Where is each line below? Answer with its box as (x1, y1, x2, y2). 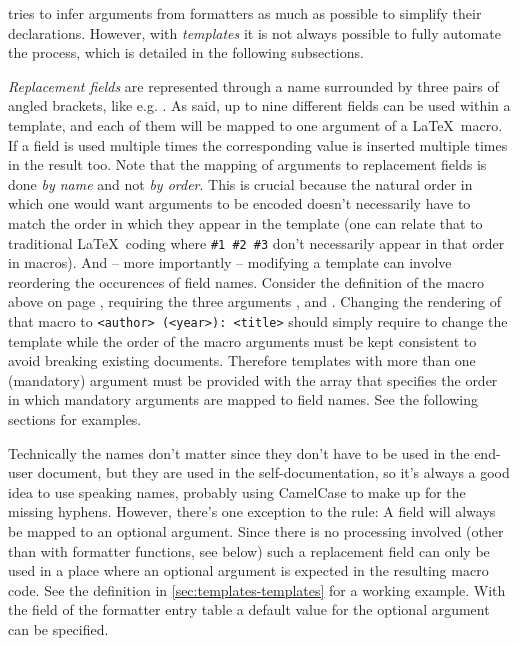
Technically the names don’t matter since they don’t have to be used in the (8, 442, 470, 463)
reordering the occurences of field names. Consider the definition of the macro (8, 271, 485, 292)
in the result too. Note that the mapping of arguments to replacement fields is (8, 154, 487, 175)
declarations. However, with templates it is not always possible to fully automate (8, 22, 501, 43)
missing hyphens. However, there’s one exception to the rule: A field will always (8, 501, 496, 522)
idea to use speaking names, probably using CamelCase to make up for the (8, 481, 466, 502)
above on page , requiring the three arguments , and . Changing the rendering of (8, 291, 502, 312)
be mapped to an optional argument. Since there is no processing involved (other (8, 520, 504, 541)
